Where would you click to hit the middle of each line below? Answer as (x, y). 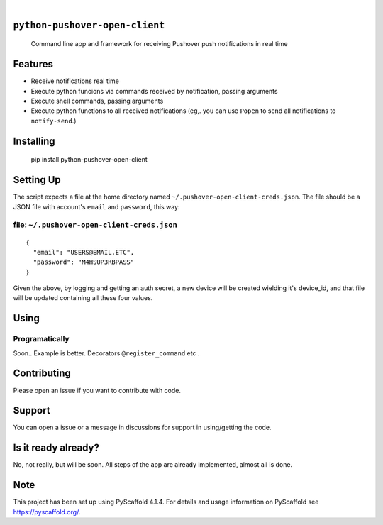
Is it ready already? (56, 448)
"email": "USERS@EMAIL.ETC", (84, 252)
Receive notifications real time (75, 81)
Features (33, 64)
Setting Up (37, 180)
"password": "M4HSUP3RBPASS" (84, 262)
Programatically (41, 339)
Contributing (42, 374)
